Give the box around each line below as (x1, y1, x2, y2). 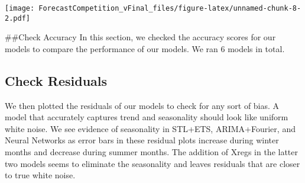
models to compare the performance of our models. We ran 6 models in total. (5, 42, 285, 54)
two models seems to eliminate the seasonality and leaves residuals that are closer (5, 157, 300, 169)
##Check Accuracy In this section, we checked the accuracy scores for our (5, 31, 276, 43)
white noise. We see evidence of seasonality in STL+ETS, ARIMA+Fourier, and (5, 122, 296, 134)
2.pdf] (5, 14, 30, 23)
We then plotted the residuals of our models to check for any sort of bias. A (5, 99, 280, 111)
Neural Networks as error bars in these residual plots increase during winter (5, 134, 279, 146)
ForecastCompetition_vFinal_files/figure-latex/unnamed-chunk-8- (38, 4, 301, 12)
